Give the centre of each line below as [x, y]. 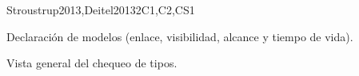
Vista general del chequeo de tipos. [92, 63]
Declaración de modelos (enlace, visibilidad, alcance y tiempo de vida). [180, 36]
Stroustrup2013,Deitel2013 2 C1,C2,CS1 [101, 9]
